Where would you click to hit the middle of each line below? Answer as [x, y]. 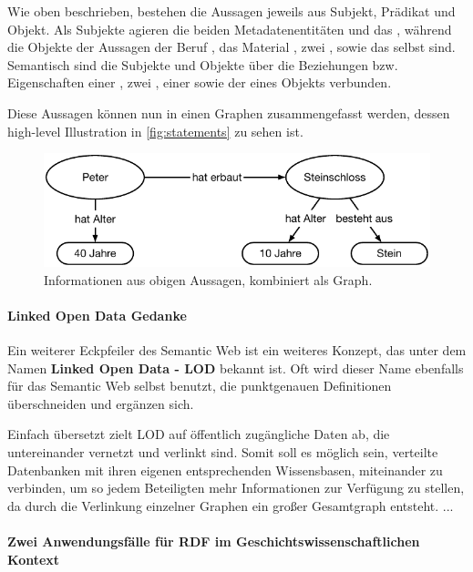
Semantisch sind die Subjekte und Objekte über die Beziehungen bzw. [203, 64]
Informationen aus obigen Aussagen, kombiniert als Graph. [208, 279]
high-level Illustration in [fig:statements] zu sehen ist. [155, 131]
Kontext [34, 559]
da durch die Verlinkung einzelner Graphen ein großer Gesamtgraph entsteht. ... [231, 505]
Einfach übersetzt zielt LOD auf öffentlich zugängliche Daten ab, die [199, 434]
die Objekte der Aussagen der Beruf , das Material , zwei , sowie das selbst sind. [231, 47]
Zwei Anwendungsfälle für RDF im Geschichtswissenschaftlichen [214, 541]
